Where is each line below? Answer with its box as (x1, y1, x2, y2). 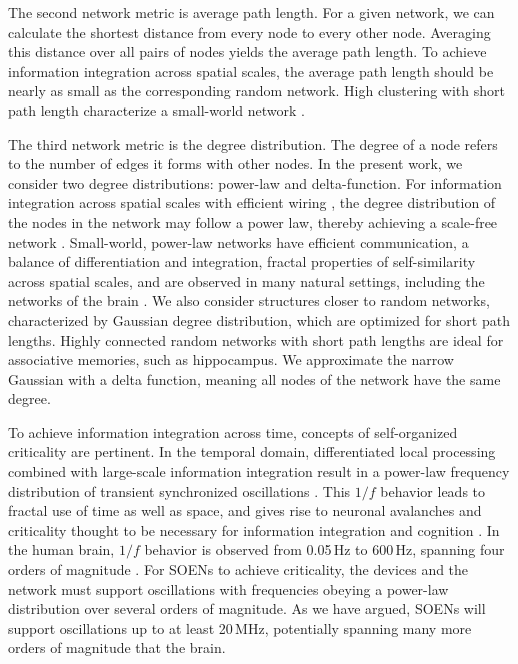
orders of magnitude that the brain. (8, 637, 226, 658)
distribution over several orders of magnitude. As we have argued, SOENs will (8, 598, 486, 619)
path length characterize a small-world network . (8, 99, 305, 120)
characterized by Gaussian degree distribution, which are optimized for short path (8, 309, 510, 330)
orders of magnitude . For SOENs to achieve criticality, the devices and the (8, 559, 469, 580)
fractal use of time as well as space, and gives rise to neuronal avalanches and (8, 500, 482, 521)
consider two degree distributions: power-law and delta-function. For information (8, 172, 502, 193)
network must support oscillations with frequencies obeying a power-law (8, 578, 449, 599)
